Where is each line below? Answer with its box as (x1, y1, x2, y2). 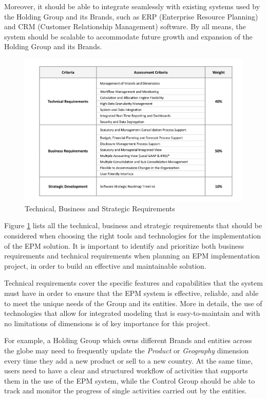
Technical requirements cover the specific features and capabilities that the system (4, 277, 263, 288)
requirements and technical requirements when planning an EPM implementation (4, 250, 260, 261)
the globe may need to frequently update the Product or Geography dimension (4, 345, 249, 355)
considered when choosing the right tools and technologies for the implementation (4, 230, 261, 241)
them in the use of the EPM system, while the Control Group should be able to (4, 375, 255, 386)
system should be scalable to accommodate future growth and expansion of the (4, 31, 253, 42)
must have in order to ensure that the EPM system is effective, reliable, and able (4, 287, 259, 298)
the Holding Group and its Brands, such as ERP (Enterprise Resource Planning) (4, 11, 258, 22)
